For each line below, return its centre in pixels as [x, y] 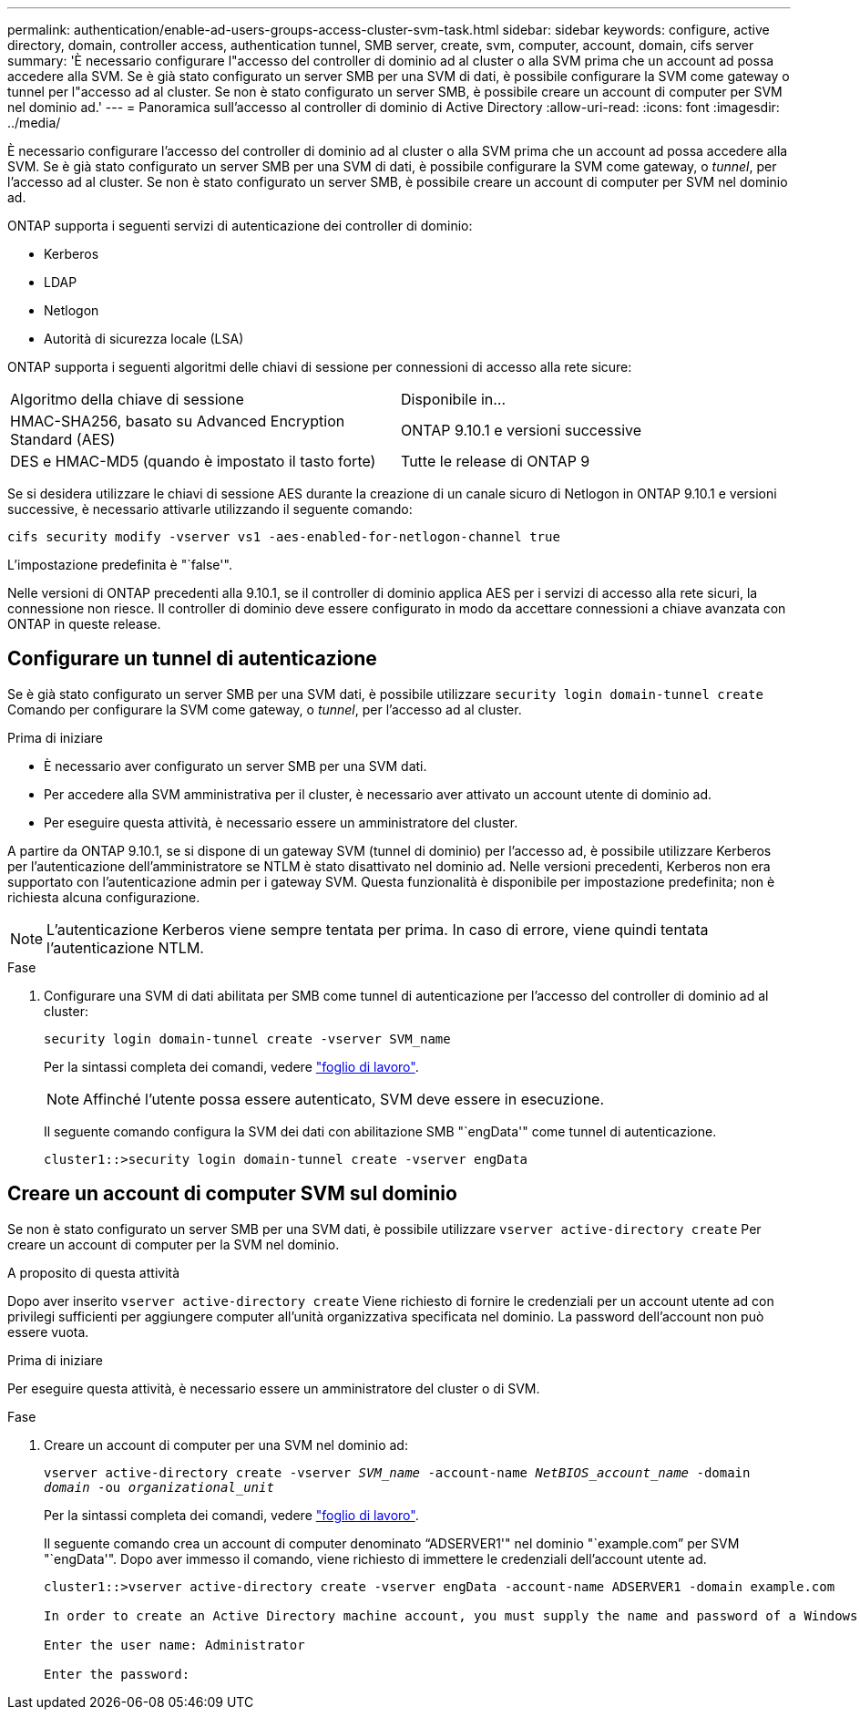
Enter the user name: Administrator [174, 1645]
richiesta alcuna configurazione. [104, 897]
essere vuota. [48, 1331]
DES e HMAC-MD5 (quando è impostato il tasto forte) [193, 461]
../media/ [34, 123]
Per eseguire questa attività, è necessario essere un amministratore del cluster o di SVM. [274, 1388]
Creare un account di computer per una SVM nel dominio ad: [226, 1445]
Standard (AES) [63, 439]
